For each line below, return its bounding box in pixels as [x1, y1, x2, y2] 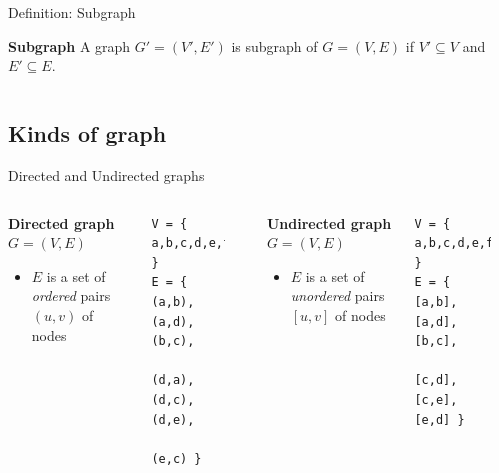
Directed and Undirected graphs [8, 164, 205, 185]
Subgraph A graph [8, 35, 131, 56]
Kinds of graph [8, 118, 167, 149]
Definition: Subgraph [8, 2, 136, 22]
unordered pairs [290, 285, 385, 306]
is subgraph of [231, 35, 318, 56]
